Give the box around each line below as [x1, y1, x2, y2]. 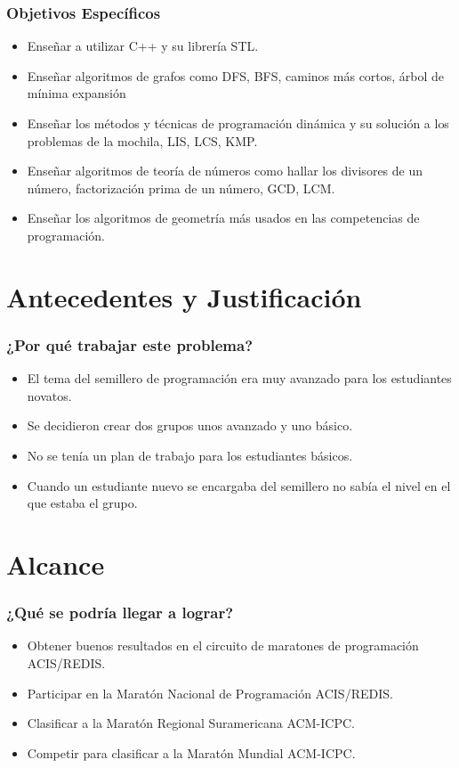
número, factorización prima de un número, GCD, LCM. [27, 178, 335, 197]
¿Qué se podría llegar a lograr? [6, 601, 234, 624]
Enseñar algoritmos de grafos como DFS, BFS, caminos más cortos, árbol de [27, 66, 445, 85]
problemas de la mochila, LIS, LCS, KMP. [27, 131, 258, 150]
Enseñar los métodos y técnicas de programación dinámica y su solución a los [27, 114, 449, 132]
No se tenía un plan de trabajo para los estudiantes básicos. [27, 445, 353, 464]
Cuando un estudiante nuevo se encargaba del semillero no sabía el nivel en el [27, 476, 451, 494]
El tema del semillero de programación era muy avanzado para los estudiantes [27, 369, 452, 388]
